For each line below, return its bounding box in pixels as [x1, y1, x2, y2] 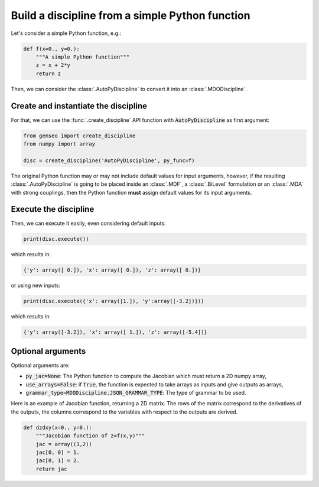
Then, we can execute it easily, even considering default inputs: [11, 220, 166, 227]
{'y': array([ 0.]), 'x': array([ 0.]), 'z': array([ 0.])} [23, 267, 201, 273]
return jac [35, 465, 67, 472]
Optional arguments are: [11, 362, 70, 369]
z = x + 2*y [35, 62, 71, 69]
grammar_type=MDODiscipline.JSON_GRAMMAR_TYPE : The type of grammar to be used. [25, 389, 246, 396]
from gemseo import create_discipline [23, 132, 136, 139]
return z [35, 70, 61, 77]
